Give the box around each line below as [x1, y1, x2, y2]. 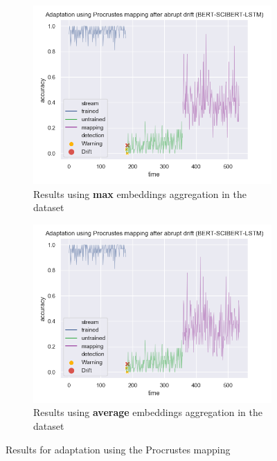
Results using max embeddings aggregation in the [33, 186, 247, 201]
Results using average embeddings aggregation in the [33, 405, 262, 419]
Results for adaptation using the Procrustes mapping [6, 442, 231, 456]
